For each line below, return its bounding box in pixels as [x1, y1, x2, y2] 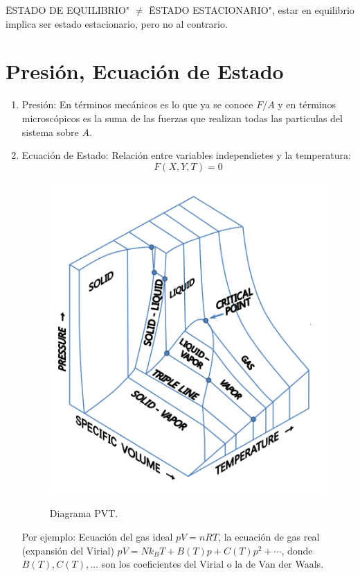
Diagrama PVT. [49, 506, 118, 520]
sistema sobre [21, 124, 79, 139]
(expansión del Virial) [21, 543, 114, 557]
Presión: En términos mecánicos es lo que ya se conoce [21, 97, 253, 112]
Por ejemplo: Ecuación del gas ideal [21, 530, 173, 544]
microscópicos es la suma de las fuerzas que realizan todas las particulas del [21, 110, 343, 125]
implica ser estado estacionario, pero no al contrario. [6, 16, 228, 31]
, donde [281, 543, 313, 557]
